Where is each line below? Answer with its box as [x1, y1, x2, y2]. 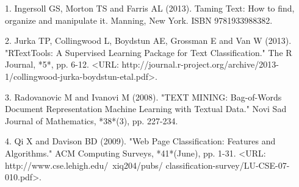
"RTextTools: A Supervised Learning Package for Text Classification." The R [5, 46, 292, 58]
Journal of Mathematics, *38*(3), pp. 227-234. [5, 114, 178, 127]
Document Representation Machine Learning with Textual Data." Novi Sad [5, 102, 287, 115]
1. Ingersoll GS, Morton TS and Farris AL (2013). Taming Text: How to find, [5, 2, 295, 14]
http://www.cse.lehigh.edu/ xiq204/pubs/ [5, 158, 163, 171]
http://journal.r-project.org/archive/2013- [121, 58, 279, 71]
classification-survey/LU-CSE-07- [165, 158, 290, 171]
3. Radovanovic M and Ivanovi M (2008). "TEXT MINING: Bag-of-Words [5, 90, 282, 103]
